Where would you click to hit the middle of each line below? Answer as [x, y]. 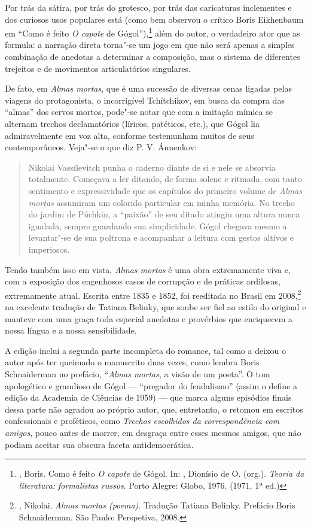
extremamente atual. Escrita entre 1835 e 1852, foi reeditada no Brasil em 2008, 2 [153, 294]
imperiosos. [49, 249]
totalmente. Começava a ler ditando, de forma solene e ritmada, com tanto [165, 179]
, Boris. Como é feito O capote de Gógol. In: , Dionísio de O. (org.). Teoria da [161, 473]
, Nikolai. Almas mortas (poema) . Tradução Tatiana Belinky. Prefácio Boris [157, 505]
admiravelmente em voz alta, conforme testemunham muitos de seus [129, 135]
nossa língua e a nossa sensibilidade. [71, 330]
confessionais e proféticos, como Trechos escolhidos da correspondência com [142, 421]
